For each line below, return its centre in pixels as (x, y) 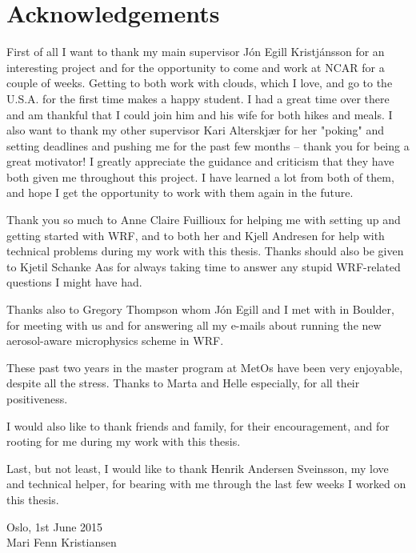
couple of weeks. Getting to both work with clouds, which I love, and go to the (200, 83)
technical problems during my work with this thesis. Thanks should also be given (205, 251)
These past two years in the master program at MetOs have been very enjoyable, (205, 367)
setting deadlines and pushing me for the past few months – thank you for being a (208, 145)
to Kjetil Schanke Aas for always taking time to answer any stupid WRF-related (204, 266)
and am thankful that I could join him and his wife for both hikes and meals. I (200, 114)
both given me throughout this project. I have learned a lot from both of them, (200, 176)
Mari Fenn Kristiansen (62, 542)
